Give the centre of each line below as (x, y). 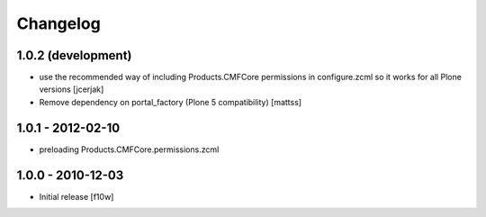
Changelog (58, 23)
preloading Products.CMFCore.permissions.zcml (129, 149)
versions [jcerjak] (72, 89)
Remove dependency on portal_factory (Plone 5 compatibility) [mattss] (170, 102)
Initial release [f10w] (76, 196)
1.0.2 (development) (74, 55)
